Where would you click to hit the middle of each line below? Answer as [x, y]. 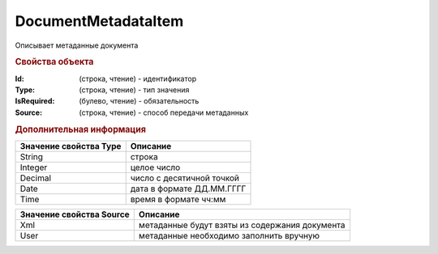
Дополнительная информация [80, 129]
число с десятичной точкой [185, 178]
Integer [34, 167]
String [32, 156]
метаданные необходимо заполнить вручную [229, 235]
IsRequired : [35, 101]
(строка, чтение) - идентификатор [138, 78]
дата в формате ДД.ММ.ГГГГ [188, 188]
